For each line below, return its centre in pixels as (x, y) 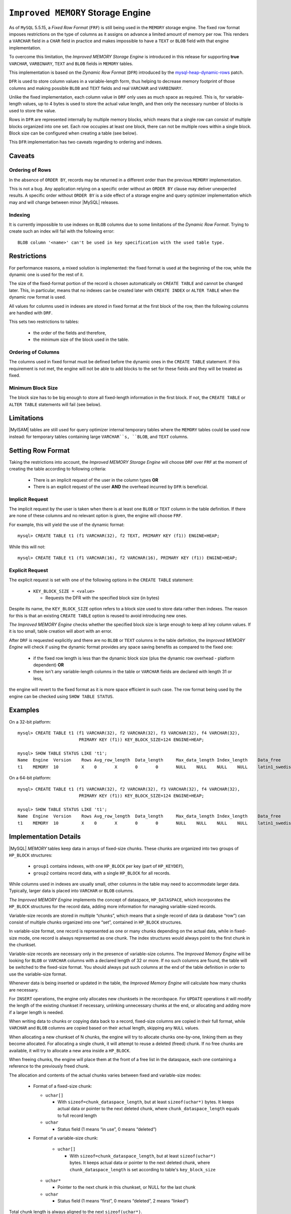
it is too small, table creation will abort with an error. (61, 631)
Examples (24, 710)
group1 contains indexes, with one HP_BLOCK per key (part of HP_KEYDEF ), (109, 866)
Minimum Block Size (33, 388)
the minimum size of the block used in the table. (81, 339)
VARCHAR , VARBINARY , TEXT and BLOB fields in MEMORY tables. (71, 64)
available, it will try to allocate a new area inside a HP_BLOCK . (70, 1050)
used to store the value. (32, 110)
